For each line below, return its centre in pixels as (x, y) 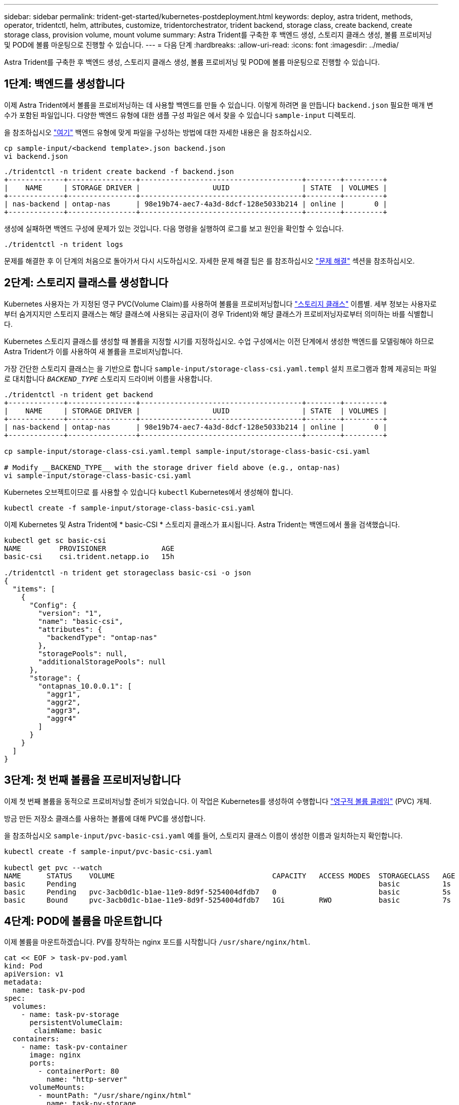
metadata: (23, 982)
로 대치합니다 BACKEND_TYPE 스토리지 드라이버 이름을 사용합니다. (108, 378)
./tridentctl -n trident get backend (79, 394)
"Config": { (53, 605)
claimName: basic (68, 1031)
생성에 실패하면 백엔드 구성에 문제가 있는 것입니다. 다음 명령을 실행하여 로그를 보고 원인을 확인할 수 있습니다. (174, 228)
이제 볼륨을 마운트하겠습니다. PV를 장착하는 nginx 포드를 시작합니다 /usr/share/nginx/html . (157, 942)
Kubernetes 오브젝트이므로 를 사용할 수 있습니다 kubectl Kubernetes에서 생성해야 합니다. (149, 492)
